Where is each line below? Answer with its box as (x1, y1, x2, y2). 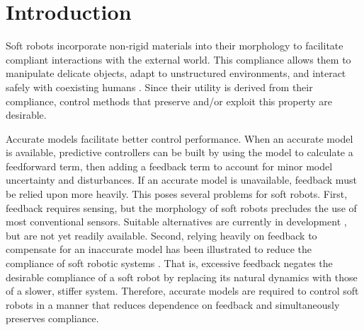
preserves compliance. (6, 311, 99, 326)
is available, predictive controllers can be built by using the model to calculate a (6, 145, 353, 160)
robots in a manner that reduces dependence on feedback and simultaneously (6, 297, 340, 312)
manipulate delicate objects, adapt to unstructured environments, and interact (6, 66, 346, 81)
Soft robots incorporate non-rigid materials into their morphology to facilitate (6, 38, 343, 53)
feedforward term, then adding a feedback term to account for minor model (6, 158, 333, 173)
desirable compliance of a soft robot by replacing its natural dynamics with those (6, 269, 358, 284)
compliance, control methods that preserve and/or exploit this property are (6, 93, 332, 108)
